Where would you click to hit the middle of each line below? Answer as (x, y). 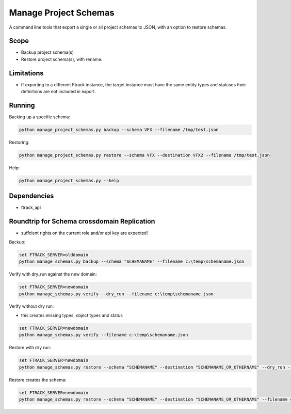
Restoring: (19, 143)
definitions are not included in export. (58, 92)
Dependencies (32, 196)
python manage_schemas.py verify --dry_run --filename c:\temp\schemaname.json (116, 294)
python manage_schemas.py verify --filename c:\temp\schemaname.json (104, 335)
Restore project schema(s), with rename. (62, 59)
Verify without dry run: (32, 306)
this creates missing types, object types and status (72, 315)
